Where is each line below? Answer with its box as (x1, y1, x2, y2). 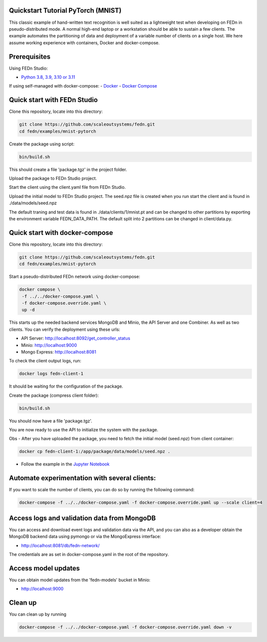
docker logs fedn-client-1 (19, 371, 83, 376)
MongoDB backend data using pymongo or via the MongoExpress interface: (9, 534, 161, 539)
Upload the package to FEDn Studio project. (9, 176, 97, 181)
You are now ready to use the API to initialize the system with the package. (9, 427, 159, 433)
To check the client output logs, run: (9, 358, 82, 364)
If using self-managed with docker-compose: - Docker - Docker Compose (9, 83, 157, 89)
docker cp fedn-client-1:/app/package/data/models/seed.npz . (19, 449, 170, 454)
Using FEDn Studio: (9, 65, 48, 71)
